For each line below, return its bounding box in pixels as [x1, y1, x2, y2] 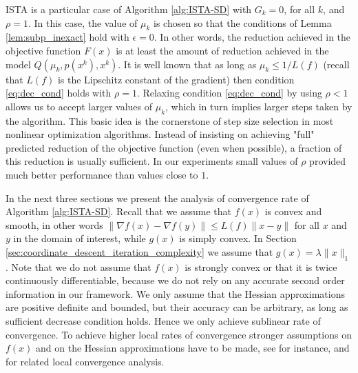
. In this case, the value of [28, 15, 138, 30]
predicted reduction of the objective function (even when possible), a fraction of [6, 140, 342, 154]
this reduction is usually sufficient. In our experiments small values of [6, 154, 298, 168]
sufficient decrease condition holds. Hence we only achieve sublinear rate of [6, 314, 321, 328]
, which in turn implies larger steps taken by [165, 99, 352, 113]
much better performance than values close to [6, 167, 198, 181]
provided [309, 154, 346, 168]
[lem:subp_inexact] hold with [6, 30, 129, 44]
